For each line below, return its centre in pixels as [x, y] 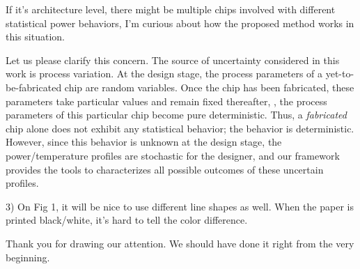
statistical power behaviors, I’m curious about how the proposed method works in [180, 23]
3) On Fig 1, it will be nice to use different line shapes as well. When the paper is [180, 206]
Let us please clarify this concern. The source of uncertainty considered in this [173, 60]
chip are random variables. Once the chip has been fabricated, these [209, 87]
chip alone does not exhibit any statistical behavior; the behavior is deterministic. [180, 128]
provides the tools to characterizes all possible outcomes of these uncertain [165, 169]
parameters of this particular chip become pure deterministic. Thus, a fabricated [176, 115]
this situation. [35, 37]
